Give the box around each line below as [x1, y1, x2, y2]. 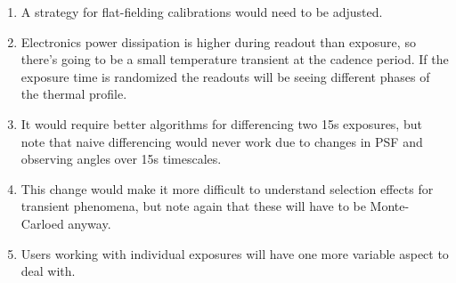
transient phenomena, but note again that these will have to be [20, 197, 366, 215]
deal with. [20, 262, 76, 280]
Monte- [370, 197, 410, 215]
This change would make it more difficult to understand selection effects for [20, 179, 434, 198]
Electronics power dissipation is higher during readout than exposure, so [20, 32, 416, 51]
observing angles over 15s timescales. [20, 150, 222, 168]
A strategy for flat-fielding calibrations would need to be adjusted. [20, 3, 383, 20]
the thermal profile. [20, 85, 127, 103]
